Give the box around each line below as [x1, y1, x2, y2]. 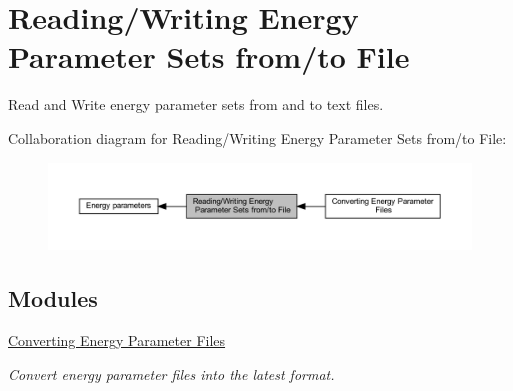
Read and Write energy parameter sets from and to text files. [8, 94, 384, 115]
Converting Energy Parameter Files [8, 330, 226, 351]
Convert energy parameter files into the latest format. [8, 363, 335, 384]
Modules [8, 283, 98, 314]
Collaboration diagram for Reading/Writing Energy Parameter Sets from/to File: [8, 127, 507, 148]
